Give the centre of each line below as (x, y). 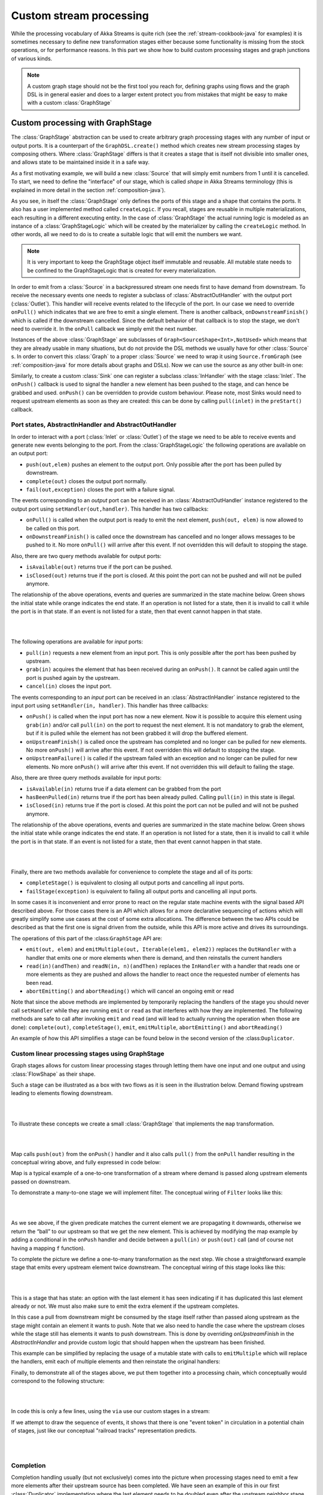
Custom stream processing (80, 16)
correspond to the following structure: (58, 1381)
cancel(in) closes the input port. (69, 686)
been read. (39, 983)
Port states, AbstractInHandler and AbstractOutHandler (94, 425)
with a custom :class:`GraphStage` (69, 103)
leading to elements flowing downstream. (62, 1093)
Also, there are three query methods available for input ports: (86, 778)
